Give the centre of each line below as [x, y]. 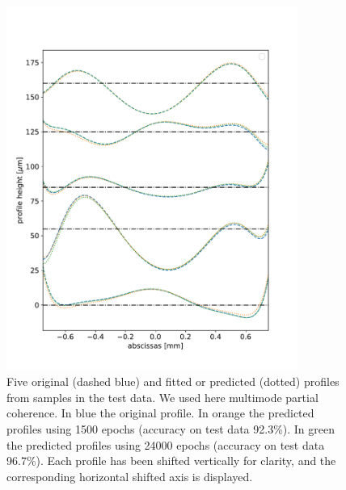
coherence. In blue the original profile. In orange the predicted [160, 413]
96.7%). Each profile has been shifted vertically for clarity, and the [171, 461]
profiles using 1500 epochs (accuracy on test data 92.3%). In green [171, 428]
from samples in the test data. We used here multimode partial [162, 397]
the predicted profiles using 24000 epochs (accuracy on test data [166, 444]
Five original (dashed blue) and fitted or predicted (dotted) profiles [173, 381]
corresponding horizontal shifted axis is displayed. [130, 476]
